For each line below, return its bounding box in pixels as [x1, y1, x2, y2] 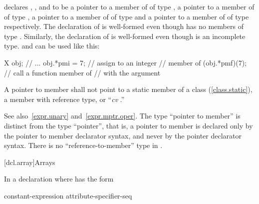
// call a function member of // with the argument [4, 67, 161, 77]
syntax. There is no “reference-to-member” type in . [4, 140, 163, 150]
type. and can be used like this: [4, 40, 100, 51]
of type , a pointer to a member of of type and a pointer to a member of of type [4, 11, 249, 21]
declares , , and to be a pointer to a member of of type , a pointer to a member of [4, 1, 255, 11]
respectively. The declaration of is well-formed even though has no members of [4, 21, 244, 31]
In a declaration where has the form [4, 173, 114, 184]
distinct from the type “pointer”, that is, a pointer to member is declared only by [4, 120, 253, 130]
